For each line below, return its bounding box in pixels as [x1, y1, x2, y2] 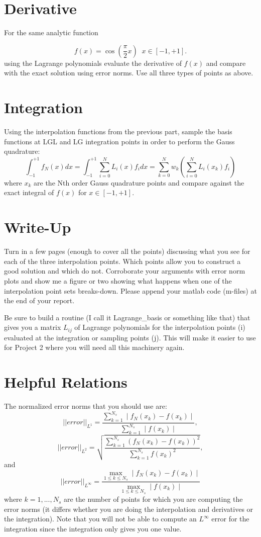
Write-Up [4, 217, 71, 237]
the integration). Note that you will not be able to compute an [4, 513, 197, 524]
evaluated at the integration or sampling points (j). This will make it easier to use [4, 332, 256, 342]
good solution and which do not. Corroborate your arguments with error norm [4, 265, 245, 276]
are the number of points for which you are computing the [63, 494, 243, 504]
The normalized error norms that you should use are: [4, 401, 167, 411]
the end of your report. [4, 295, 75, 306]
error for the [211, 513, 249, 524]
